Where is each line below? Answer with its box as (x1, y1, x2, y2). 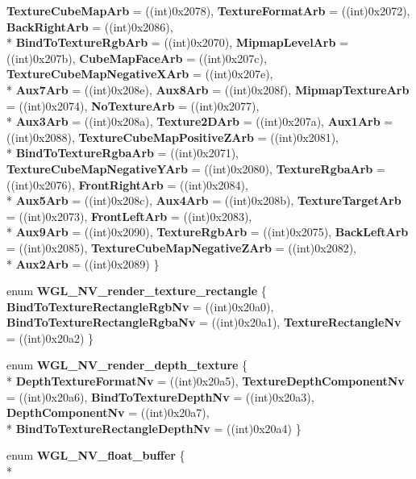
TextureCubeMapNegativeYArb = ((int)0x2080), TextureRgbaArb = (6, 160, 385, 177)
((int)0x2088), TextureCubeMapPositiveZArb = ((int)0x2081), (6, 128, 339, 145)
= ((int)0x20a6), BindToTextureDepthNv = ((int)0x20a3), (6, 388, 314, 405)
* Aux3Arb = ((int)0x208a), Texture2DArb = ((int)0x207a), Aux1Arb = (6, 113, 393, 130)
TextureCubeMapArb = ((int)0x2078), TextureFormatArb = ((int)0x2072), (6, 2, 410, 19)
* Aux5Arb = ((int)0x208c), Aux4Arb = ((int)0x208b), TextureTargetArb (6, 192, 401, 209)
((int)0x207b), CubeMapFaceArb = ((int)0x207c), (6, 49, 267, 66)
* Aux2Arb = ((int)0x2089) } (6, 255, 160, 272)
